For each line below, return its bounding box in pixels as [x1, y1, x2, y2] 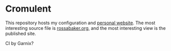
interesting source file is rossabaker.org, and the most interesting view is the [5, 25, 166, 31]
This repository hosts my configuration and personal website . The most [5, 20, 156, 26]
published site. [5, 30, 36, 36]
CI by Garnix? [5, 40, 34, 46]
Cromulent [5, 3, 52, 15]
